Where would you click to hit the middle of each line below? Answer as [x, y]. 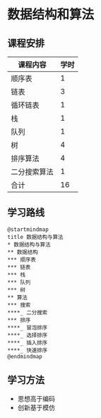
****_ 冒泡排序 [28, 328]
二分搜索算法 [32, 172]
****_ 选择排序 [28, 335]
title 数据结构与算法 [35, 237]
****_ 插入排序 [28, 343]
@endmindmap [25, 356]
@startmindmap [28, 229]
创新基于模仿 [36, 407]
